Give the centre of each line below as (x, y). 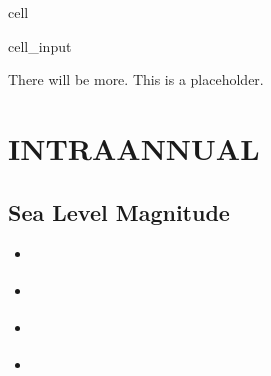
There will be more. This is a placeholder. (136, 79)
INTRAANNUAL (134, 147)
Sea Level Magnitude (119, 211)
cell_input (40, 45)
